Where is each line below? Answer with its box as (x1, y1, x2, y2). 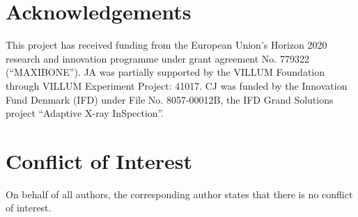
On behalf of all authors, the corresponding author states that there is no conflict (6, 186, 353, 201)
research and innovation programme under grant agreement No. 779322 (6, 51, 309, 65)
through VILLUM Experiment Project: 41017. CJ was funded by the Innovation (6, 78, 348, 93)
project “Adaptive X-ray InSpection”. (6, 106, 164, 120)
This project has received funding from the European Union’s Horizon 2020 (6, 38, 327, 52)
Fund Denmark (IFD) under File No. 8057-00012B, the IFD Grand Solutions (6, 92, 334, 106)
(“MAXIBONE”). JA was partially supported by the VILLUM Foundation (6, 65, 325, 79)
